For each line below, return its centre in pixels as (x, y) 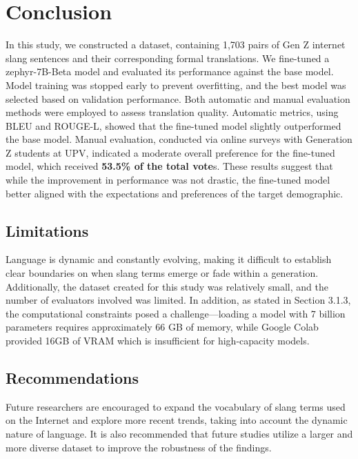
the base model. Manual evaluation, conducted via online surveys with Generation (179, 139)
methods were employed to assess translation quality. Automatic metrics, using (172, 112)
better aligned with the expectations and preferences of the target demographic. (175, 193)
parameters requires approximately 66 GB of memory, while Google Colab (162, 327)
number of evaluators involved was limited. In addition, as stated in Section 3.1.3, (178, 300)
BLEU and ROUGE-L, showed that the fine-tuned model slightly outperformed (173, 125)
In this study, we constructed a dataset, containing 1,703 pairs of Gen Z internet (176, 45)
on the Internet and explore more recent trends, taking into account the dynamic (177, 420)
